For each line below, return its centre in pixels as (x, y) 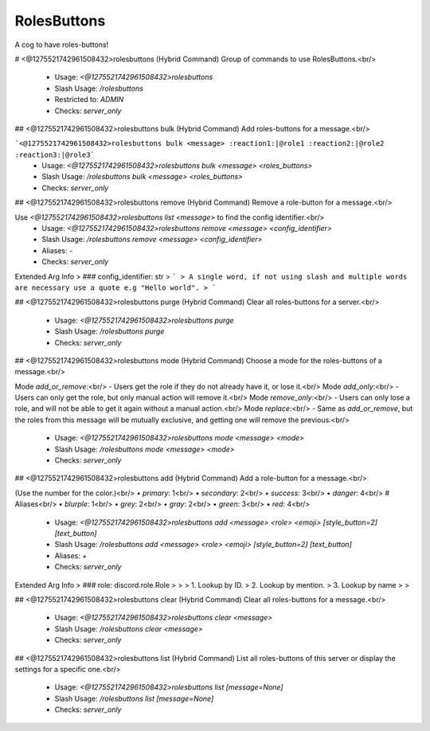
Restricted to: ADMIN (89, 100)
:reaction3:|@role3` (55, 154)
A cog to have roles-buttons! (62, 45)
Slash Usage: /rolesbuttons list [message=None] (134, 698)
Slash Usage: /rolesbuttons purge (109, 331)
